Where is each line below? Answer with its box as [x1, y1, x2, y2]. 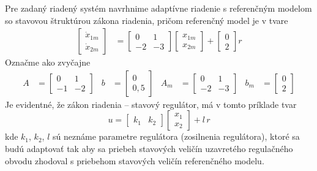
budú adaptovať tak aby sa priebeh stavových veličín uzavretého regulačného [5, 142, 293, 155]
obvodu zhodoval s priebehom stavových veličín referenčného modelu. [5, 154, 264, 167]
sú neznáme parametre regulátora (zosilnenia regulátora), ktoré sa [53, 130, 300, 143]
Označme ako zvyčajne [5, 56, 91, 69]
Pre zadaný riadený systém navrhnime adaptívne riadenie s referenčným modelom [5, 2, 312, 14]
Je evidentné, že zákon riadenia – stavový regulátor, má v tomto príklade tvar [5, 97, 297, 110]
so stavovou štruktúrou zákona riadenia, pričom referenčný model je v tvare [5, 13, 288, 26]
